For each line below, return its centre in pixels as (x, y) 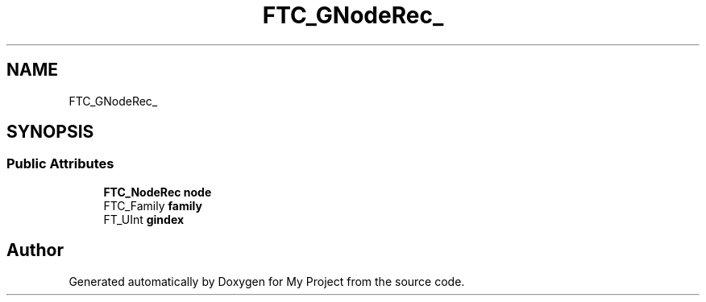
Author (35, 250)
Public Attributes (60, 164)
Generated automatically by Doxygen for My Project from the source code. (267, 281)
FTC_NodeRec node (158, 192)
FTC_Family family (153, 205)
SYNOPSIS (50, 132)
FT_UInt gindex (144, 219)
